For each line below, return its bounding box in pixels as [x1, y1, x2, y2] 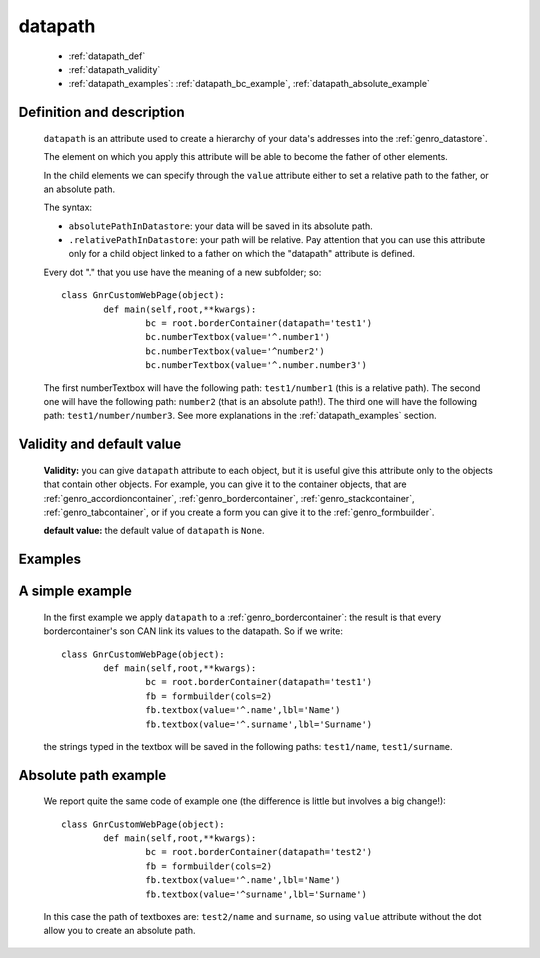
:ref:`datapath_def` [68, 50, 146, 62]
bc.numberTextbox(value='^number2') [145, 345, 325, 357]
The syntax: [43, 201, 93, 214]
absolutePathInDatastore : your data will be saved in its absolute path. [68, 220, 374, 232]
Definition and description [18, 104, 185, 121]
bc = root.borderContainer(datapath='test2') [145, 846, 373, 858]
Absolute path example [18, 766, 167, 784]
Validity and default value [18, 436, 182, 453]
